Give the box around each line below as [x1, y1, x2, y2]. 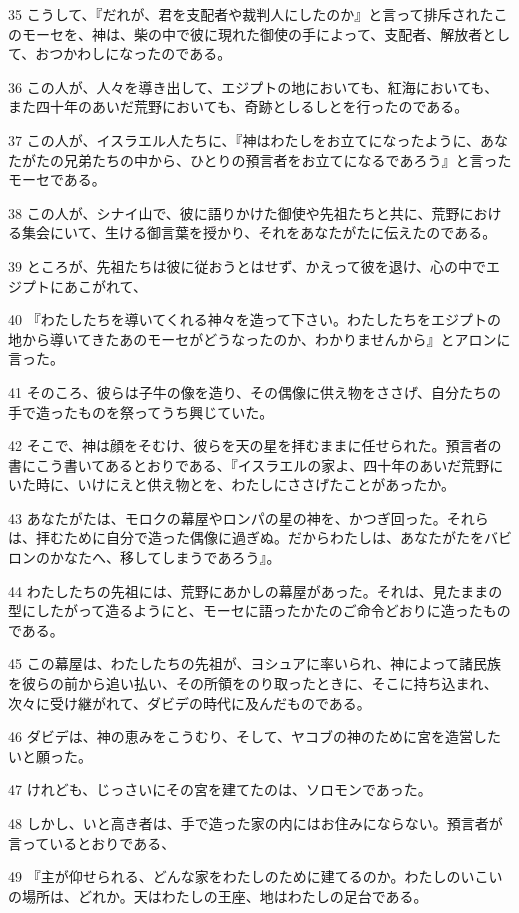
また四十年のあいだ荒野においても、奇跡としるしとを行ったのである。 [8, 96, 469, 117]
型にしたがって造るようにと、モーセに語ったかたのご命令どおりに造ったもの [8, 600, 511, 621]
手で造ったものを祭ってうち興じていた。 [8, 401, 274, 422]
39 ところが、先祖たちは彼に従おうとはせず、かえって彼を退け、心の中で [8, 255, 486, 276]
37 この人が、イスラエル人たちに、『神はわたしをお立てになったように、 [8, 129, 481, 150]
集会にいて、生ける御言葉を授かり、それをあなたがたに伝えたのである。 [21, 222, 497, 243]
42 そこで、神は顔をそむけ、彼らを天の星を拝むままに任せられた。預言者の [8, 435, 502, 456]
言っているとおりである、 [8, 832, 176, 853]
